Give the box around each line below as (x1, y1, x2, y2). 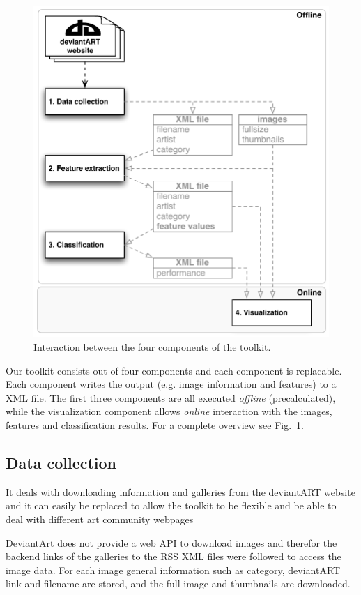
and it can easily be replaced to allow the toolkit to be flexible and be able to (6, 498, 337, 513)
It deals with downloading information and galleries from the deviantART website (6, 484, 355, 499)
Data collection (6, 451, 117, 473)
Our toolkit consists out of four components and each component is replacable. (6, 363, 342, 377)
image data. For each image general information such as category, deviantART (6, 562, 341, 577)
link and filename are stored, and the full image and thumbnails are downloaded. (6, 576, 351, 591)
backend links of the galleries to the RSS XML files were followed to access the (6, 549, 341, 564)
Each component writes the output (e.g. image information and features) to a (6, 377, 337, 391)
